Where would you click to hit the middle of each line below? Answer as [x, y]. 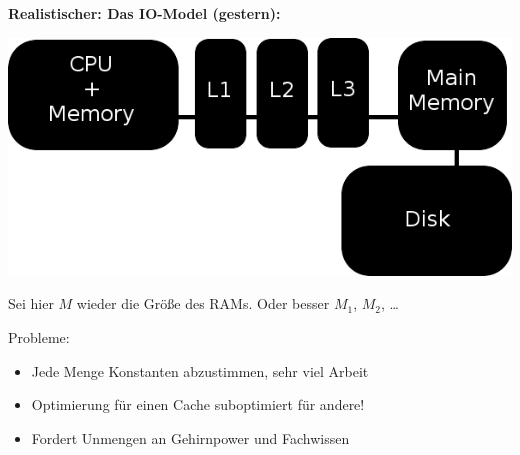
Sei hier [31, 303]
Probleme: [39, 337]
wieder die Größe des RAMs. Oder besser [203, 303]
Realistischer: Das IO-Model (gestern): [144, 13]
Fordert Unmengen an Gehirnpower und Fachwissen [190, 437]
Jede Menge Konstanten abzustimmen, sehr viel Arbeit [200, 370]
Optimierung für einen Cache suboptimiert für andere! [198, 404]
